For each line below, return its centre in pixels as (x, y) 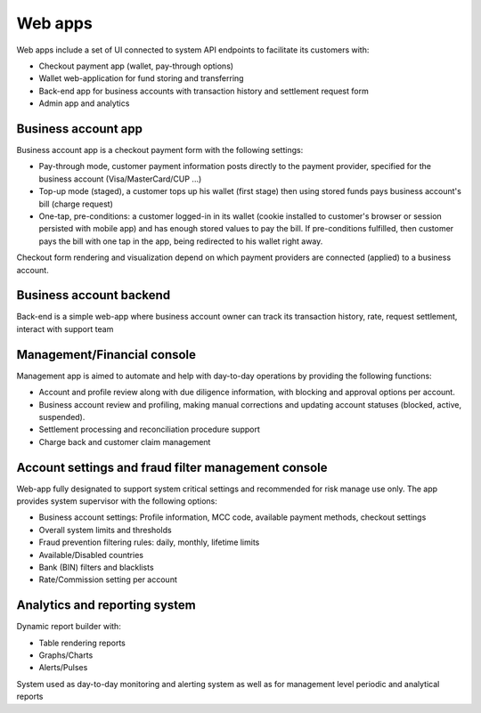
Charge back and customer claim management (125, 442)
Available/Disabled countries (91, 555)
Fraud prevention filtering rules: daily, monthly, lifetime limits (149, 542)
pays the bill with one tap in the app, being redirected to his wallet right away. (181, 241)
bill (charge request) (76, 204)
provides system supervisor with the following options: (117, 501)
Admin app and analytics (84, 103)
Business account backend (94, 295)
